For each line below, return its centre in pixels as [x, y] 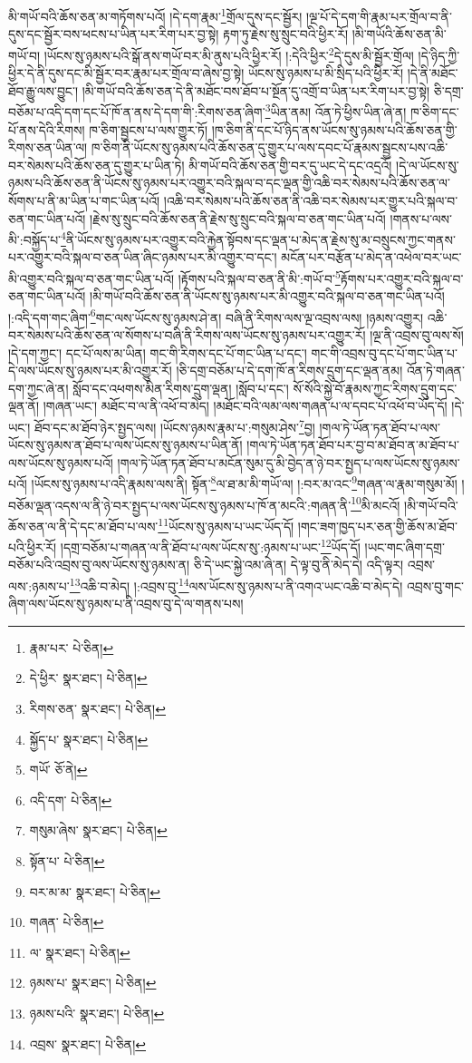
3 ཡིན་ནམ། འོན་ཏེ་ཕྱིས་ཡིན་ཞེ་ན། [336, 110]
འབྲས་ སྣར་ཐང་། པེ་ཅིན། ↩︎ [87, 1043]
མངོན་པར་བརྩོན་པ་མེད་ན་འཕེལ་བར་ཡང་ [371, 257]
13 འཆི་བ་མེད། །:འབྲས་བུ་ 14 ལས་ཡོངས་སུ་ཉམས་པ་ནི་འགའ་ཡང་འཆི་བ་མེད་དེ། [236, 585]
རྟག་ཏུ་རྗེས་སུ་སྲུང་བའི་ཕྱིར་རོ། [286, 34]
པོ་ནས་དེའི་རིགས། [47, 129]
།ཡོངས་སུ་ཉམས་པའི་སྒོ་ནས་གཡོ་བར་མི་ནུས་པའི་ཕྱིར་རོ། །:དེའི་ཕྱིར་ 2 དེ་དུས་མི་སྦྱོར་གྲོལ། [229, 54]
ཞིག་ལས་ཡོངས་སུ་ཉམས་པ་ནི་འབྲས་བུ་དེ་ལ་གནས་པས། [126, 604]
